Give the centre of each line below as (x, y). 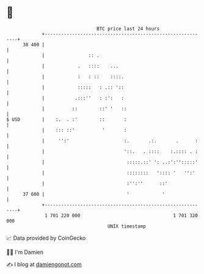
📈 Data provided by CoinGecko (46, 238)
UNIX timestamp (127, 226)
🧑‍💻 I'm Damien (25, 252)
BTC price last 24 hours (128, 29)
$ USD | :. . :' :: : (67, 119)
